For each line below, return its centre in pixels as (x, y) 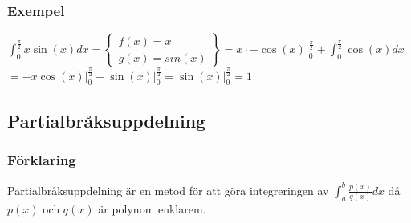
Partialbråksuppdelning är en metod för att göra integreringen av (168, 190)
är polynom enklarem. (152, 209)
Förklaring (42, 160)
